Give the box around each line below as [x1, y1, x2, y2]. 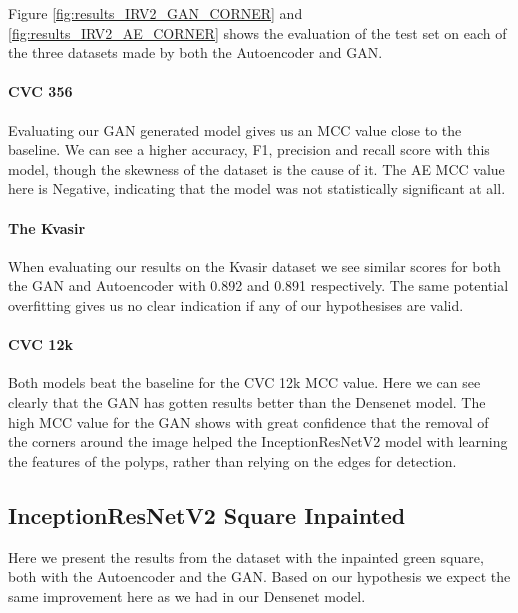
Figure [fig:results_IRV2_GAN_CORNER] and [8, 3, 303, 23]
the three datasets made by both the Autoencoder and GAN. [8, 42, 383, 63]
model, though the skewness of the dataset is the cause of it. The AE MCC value [8, 158, 505, 179]
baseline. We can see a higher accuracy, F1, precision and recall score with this [8, 139, 490, 160]
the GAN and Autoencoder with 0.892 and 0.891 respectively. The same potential [8, 275, 509, 296]
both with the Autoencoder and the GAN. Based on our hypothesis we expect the [8, 566, 511, 587]
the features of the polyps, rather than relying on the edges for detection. [8, 450, 457, 471]
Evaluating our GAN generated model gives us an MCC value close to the [8, 119, 462, 140]
